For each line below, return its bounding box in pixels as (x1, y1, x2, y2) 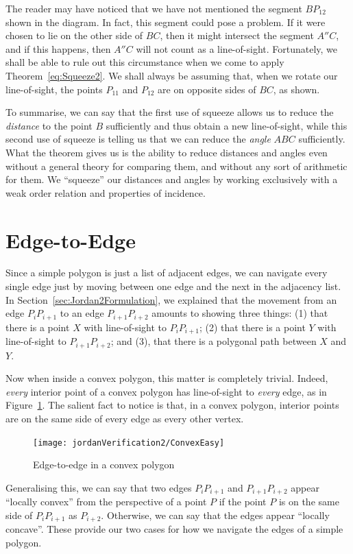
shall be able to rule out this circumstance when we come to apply (5, 55, 284, 69)
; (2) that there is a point (199, 320, 306, 334)
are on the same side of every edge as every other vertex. (5, 411, 244, 425)
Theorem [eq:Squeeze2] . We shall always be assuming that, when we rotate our (5, 68, 338, 82)
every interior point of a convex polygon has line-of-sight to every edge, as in (5, 384, 327, 398)
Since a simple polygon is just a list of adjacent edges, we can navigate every (5, 265, 328, 280)
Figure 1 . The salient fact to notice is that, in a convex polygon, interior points (5, 398, 339, 412)
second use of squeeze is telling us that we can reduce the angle (5, 132, 271, 146)
